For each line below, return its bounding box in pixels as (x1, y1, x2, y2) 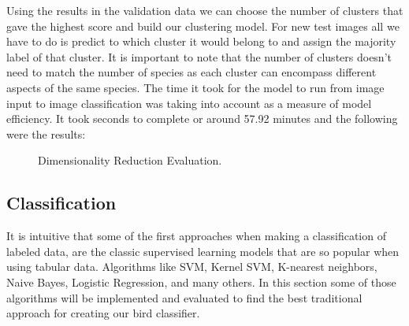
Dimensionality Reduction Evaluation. (38, 152, 222, 169)
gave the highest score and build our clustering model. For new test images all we (6, 17, 400, 34)
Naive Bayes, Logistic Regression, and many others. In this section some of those (6, 273, 396, 290)
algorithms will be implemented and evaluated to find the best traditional (6, 289, 363, 306)
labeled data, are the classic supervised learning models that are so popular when (6, 243, 400, 259)
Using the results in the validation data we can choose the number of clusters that (6, 2, 403, 18)
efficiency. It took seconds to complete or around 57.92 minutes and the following (6, 110, 398, 127)
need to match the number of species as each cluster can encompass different (6, 64, 377, 80)
